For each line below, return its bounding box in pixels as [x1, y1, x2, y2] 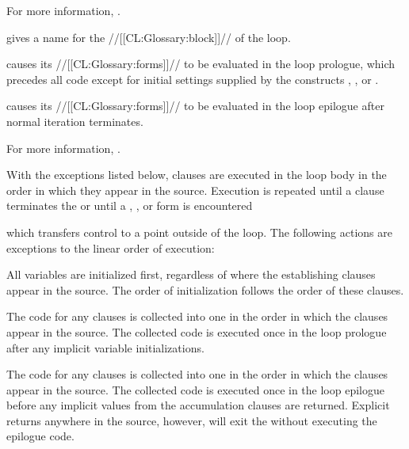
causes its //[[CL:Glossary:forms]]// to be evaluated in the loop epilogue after [6, 97, 384, 114]
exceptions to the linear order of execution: [6, 239, 215, 256]
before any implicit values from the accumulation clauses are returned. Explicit [6, 397, 390, 413]
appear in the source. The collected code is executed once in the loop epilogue [6, 381, 384, 398]
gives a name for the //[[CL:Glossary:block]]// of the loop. [6, 29, 291, 45]
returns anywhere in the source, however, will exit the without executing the [6, 412, 377, 428]
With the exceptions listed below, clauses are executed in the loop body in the [6, 166, 387, 183]
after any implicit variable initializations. [6, 339, 204, 356]
